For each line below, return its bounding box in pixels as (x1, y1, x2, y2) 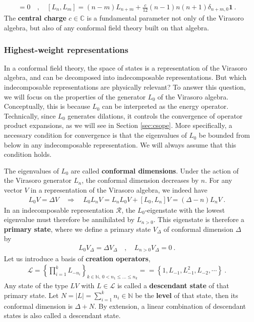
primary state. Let (4, 290, 59, 300)
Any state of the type (4, 280, 68, 291)
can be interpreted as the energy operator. (102, 101, 229, 111)
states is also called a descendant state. (4, 310, 121, 321)
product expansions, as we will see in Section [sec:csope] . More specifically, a (4, 120, 233, 130)
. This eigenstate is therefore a (153, 214, 245, 224)
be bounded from (199, 130, 250, 140)
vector (4, 185, 22, 195)
